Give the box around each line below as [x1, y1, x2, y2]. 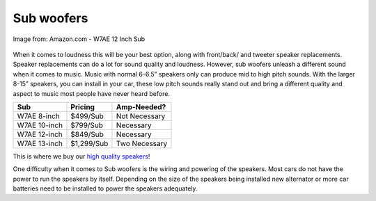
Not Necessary [116, 111, 166, 121]
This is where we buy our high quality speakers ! [13, 152, 150, 160]
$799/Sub [70, 120, 104, 130]
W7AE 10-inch [17, 120, 63, 130]
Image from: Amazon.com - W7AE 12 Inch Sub [13, 35, 146, 43]
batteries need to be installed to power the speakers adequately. [13, 184, 198, 193]
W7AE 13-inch [17, 138, 63, 148]
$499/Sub [70, 111, 104, 121]
